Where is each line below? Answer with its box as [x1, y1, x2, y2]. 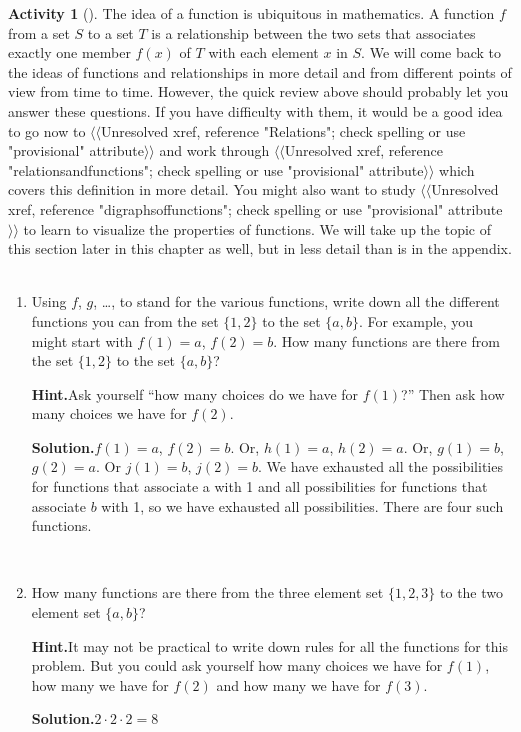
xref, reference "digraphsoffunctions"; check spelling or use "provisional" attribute [8, 198, 503, 219]
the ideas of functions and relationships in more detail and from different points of [8, 61, 512, 82]
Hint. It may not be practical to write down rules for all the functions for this [31, 635, 508, 656]
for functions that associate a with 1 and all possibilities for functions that [31, 476, 488, 497]
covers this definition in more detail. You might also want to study [8, 179, 416, 200]
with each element [208, 42, 319, 63]
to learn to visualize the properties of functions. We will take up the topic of [23, 218, 491, 239]
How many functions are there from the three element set [31, 582, 384, 603]
